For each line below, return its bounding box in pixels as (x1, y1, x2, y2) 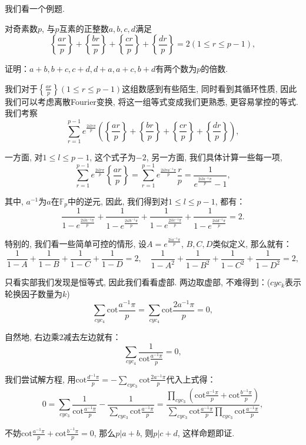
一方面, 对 (5, 151, 43, 163)
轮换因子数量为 (5, 288, 62, 300)
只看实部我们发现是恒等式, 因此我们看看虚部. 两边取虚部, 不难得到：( (5, 276, 271, 288)
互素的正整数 (59, 22, 109, 34)
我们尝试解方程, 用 (5, 373, 76, 385)
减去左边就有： (63, 330, 121, 342)
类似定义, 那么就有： (212, 238, 292, 250)
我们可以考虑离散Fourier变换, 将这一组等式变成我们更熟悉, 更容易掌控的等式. (5, 95, 298, 107)
